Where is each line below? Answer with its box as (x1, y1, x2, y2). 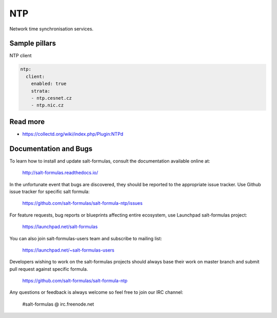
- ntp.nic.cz (31, 102, 64, 108)
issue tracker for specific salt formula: (9, 188, 90, 195)
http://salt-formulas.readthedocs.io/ (22, 170, 98, 176)
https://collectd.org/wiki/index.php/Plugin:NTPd (22, 131, 124, 137)
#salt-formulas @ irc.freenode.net (22, 301, 94, 307)
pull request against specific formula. (9, 266, 88, 272)
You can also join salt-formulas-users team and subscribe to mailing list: (9, 235, 163, 241)
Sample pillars (9, 39, 56, 48)
